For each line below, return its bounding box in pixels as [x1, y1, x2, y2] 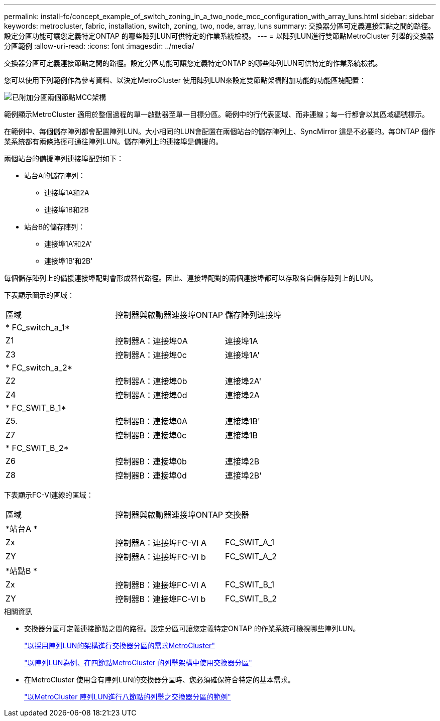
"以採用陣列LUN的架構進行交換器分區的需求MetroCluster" [24, 641, 215, 650]
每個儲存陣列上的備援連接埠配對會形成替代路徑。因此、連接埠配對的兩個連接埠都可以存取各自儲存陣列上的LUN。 [4, 274, 377, 282]
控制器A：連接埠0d [115, 390, 187, 400]
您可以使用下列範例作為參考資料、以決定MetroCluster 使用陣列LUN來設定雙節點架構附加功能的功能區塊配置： [4, 76, 366, 84]
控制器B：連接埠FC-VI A [115, 580, 206, 590]
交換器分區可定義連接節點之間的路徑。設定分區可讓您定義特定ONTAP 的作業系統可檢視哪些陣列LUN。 [24, 624, 360, 633]
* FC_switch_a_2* [6, 363, 73, 373]
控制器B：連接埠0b [115, 456, 187, 466]
